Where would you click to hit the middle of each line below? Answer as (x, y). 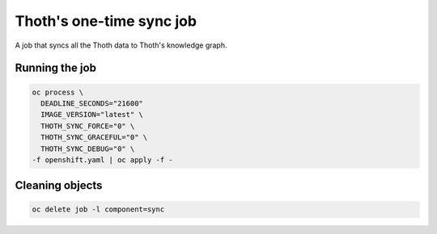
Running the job (56, 68)
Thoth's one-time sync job (106, 21)
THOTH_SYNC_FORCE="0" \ (88, 126)
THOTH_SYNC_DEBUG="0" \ (88, 148)
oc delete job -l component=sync (98, 209)
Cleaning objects (59, 186)
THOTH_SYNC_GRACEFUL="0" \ (94, 138)
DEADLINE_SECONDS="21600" (92, 103)
